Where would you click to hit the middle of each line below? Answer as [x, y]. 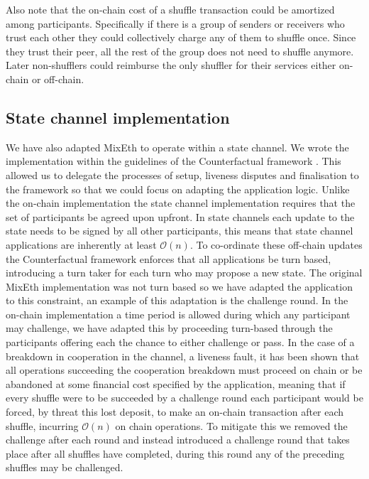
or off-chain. [58, 79]
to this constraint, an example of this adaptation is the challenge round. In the [177, 300]
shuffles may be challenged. [65, 467]
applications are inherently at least [81, 244]
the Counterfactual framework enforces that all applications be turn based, [169, 258]
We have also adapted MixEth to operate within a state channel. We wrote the [177, 147]
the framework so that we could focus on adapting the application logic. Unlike [178, 189]
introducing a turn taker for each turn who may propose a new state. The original [184, 273]
